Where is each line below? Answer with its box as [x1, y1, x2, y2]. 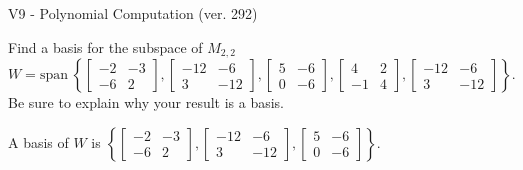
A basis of [8, 131, 69, 152]
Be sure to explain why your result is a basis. [8, 92, 285, 113]
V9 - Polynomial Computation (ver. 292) [8, 3, 258, 23]
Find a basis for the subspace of [8, 36, 203, 57]
